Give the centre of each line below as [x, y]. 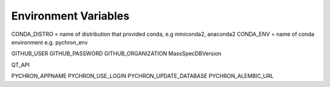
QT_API [20, 64]
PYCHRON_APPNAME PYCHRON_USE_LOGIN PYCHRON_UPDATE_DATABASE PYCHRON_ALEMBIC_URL [143, 76]
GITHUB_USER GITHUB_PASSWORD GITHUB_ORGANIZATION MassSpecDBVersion [116, 54]
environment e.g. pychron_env [50, 42]
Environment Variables [70, 16]
